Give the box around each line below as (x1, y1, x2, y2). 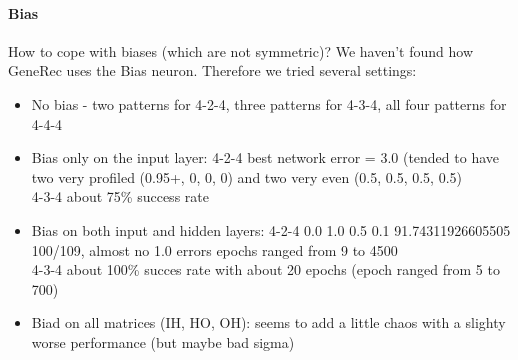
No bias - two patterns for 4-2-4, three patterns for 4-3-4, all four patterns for (31, 93, 507, 114)
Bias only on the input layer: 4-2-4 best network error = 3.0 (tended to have (31, 147, 499, 168)
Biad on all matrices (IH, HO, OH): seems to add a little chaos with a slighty (31, 312, 506, 333)
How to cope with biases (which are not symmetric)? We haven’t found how (8, 40, 473, 61)
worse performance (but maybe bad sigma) (31, 331, 295, 352)
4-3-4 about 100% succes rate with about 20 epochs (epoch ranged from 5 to (31, 259, 500, 280)
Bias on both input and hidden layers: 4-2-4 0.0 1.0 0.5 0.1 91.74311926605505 (31, 219, 511, 240)
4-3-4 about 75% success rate (31, 186, 209, 207)
